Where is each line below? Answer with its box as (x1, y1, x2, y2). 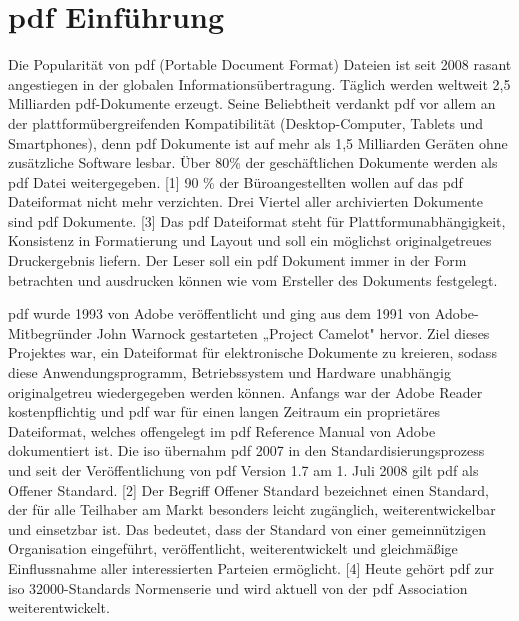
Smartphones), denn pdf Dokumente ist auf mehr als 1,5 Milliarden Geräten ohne (8, 132, 508, 153)
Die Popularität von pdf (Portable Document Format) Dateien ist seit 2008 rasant (8, 54, 512, 75)
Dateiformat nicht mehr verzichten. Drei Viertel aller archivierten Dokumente (8, 191, 483, 212)
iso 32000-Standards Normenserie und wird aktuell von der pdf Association (8, 577, 468, 598)
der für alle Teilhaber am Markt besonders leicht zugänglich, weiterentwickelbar (8, 499, 496, 520)
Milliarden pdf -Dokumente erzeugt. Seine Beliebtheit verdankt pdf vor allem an (8, 93, 496, 114)
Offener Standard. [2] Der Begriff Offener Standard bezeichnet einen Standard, (8, 479, 489, 500)
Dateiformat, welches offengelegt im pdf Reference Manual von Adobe (8, 420, 436, 441)
